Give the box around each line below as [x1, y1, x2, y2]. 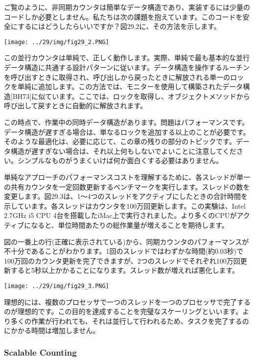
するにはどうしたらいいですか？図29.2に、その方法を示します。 [18, 21, 221, 31]
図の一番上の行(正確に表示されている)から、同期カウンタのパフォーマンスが [4, 236, 249, 246]
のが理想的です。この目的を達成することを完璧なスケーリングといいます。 [4, 306, 243, 316]
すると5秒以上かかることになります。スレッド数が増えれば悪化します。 [10, 265, 239, 275]
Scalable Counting [4, 346, 77, 358]
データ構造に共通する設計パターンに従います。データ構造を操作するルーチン [4, 62, 250, 72]
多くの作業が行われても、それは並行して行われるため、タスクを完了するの [10, 315, 249, 326]
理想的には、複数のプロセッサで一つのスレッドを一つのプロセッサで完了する [4, 296, 251, 307]
